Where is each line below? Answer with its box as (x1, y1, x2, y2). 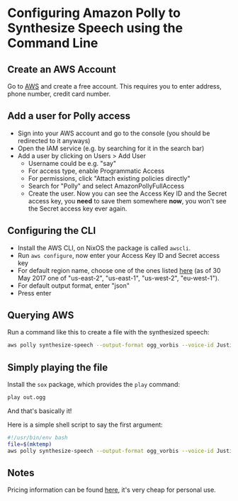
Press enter (17, 288, 52, 297)
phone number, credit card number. (7, 90, 111, 98)
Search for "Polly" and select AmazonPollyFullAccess (28, 181, 185, 190)
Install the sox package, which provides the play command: (7, 381, 181, 389)
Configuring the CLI (7, 225, 96, 237)
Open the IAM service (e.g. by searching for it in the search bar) (17, 144, 205, 152)
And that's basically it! (7, 407, 72, 415)
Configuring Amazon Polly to (7, 5, 181, 21)
